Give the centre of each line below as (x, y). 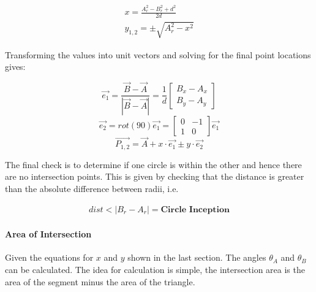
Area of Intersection (48, 234)
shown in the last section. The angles (197, 257)
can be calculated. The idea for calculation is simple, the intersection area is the (155, 269)
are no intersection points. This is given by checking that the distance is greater (155, 176)
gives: (15, 67)
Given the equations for (49, 257)
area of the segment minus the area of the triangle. (100, 281)
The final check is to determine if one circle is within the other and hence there (153, 164)
